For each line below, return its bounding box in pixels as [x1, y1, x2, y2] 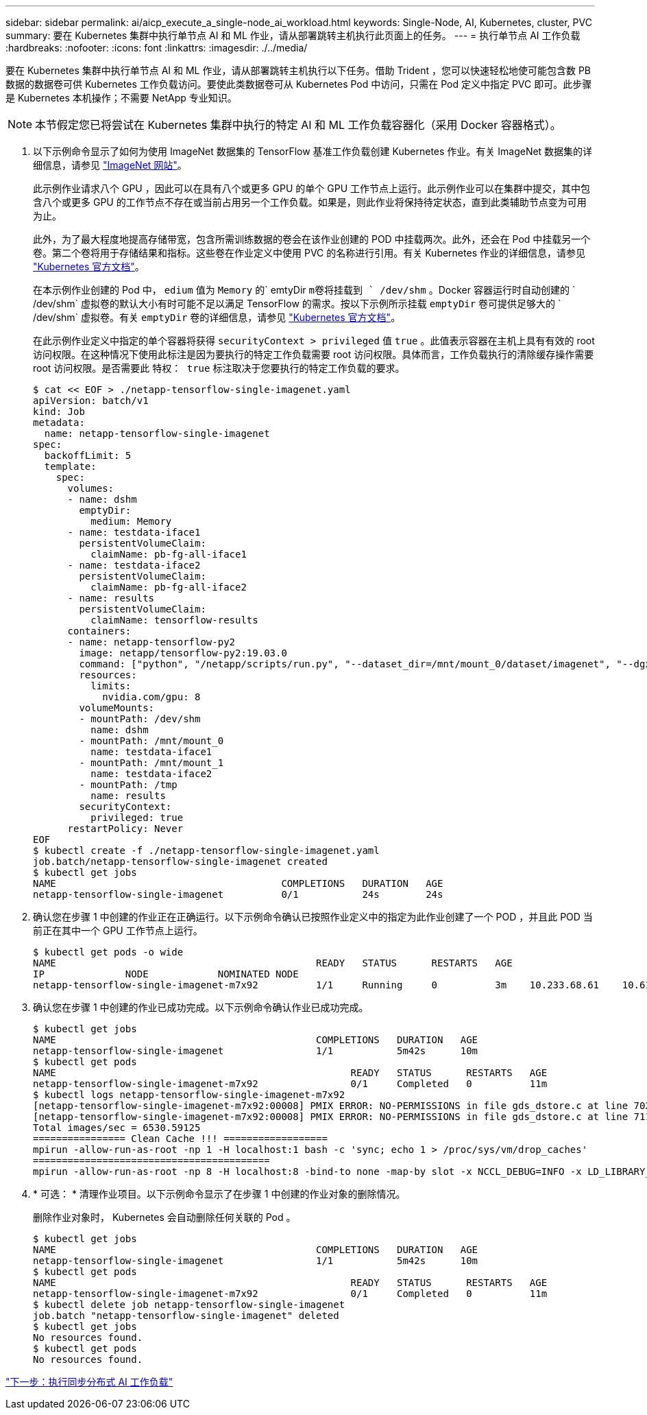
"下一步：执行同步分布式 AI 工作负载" [5, 1376, 173, 1388]
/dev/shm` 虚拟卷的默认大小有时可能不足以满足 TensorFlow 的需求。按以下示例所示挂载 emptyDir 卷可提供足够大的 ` [33, 298, 561, 309]
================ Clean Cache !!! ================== [33, 1133, 328, 1144]
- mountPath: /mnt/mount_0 [79, 735, 224, 746]
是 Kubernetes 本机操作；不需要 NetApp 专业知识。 [5, 92, 237, 104]
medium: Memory [90, 516, 172, 527]
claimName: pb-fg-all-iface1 [90, 549, 247, 560]
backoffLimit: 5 [44, 450, 132, 461]
